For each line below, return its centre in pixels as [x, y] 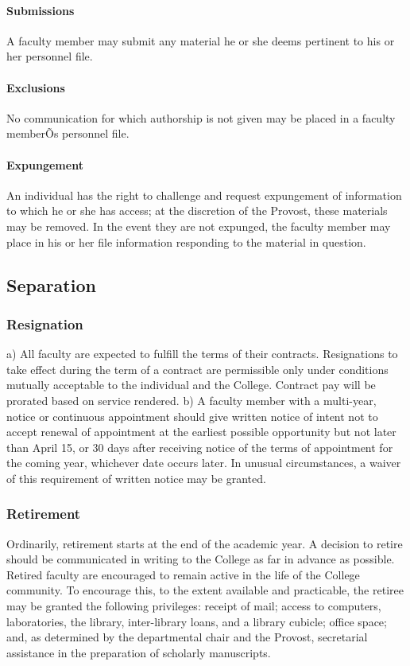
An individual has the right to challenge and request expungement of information [204, 195]
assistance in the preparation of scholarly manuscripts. [139, 652]
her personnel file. [50, 56]
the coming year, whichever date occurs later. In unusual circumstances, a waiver [204, 463]
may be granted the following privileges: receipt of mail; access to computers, [194, 606]
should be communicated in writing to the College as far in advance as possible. [201, 559]
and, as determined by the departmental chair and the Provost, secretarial [187, 637]
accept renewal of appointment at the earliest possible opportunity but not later [201, 432]
